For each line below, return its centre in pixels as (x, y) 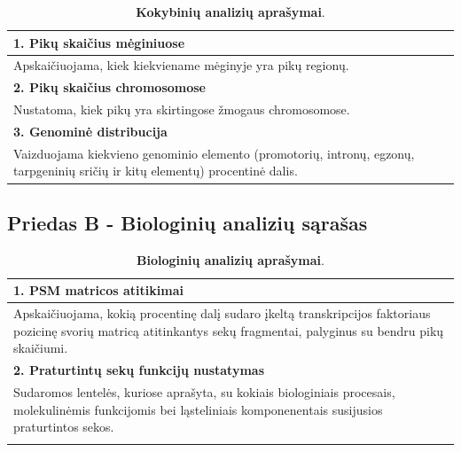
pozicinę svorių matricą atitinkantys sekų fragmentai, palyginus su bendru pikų (229, 330)
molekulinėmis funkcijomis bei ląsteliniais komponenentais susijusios (198, 409)
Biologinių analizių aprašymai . (230, 259)
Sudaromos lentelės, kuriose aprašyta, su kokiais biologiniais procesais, (204, 392)
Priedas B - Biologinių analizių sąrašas (188, 222)
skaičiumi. (41, 348)
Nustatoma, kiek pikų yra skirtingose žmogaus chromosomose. (182, 109)
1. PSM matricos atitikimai (98, 290)
